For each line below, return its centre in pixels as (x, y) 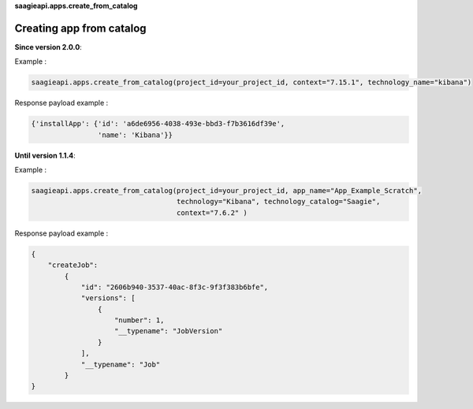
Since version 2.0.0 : (48, 46)
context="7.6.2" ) (212, 212)
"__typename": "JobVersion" (169, 331)
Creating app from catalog (80, 28)
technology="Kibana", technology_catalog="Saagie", (278, 202)
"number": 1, (140, 320)
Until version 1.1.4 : (45, 155)
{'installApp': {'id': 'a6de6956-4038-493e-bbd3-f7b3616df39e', (158, 124)
